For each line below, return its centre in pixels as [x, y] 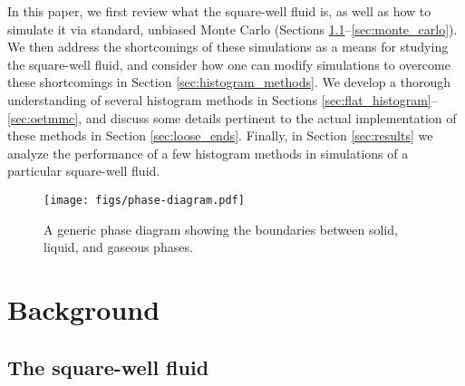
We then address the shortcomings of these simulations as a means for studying [228, 47]
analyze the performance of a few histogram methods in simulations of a [208, 153]
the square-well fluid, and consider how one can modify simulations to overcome [229, 64]
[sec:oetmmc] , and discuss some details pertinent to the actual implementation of [232, 117]
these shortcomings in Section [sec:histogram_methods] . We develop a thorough [229, 82]
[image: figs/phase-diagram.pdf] [144, 200]
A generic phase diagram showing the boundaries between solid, [221, 229]
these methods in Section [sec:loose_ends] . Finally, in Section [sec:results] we [220, 135]
